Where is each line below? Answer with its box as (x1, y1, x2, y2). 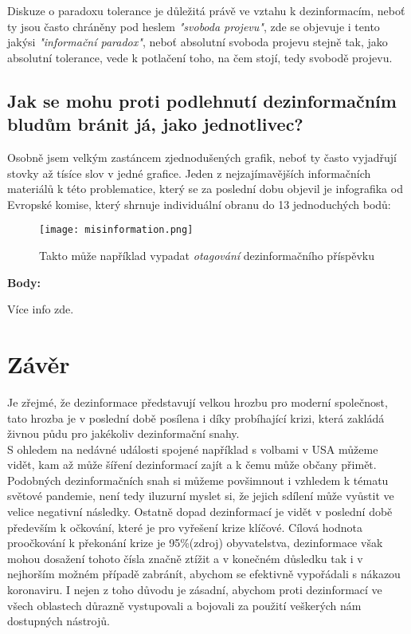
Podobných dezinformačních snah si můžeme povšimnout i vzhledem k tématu (7, 471, 389, 488)
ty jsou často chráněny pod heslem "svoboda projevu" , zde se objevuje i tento (7, 18, 380, 34)
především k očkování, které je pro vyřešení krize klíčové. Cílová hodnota (7, 518, 362, 535)
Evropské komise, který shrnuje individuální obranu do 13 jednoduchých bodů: (7, 195, 391, 212)
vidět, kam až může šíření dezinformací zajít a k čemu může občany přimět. (7, 456, 377, 473)
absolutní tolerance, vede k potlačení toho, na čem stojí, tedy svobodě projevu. (7, 49, 393, 65)
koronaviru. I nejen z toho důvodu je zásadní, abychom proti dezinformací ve (7, 581, 382, 598)
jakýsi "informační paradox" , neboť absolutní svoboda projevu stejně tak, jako (7, 33, 388, 50)
